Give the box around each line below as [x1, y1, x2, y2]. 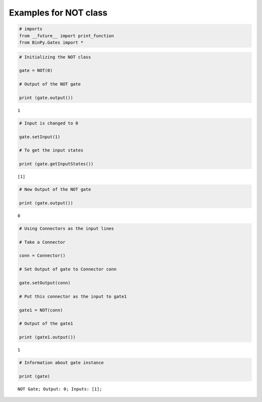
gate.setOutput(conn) [19, 280, 71, 285]
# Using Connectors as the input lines [19, 226, 114, 231]
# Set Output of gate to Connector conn [19, 267, 116, 272]
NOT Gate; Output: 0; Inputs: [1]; [17, 386, 102, 392]
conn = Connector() [19, 253, 65, 258]
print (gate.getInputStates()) [19, 161, 94, 167]
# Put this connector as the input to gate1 [19, 294, 127, 299]
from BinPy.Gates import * [19, 39, 83, 45]
